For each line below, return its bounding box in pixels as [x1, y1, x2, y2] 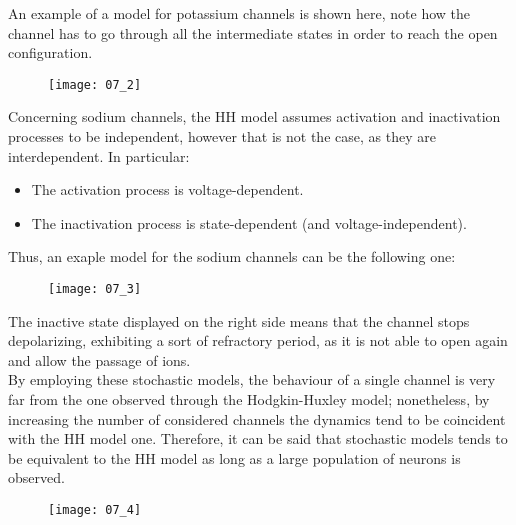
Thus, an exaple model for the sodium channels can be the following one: [8, 246, 456, 267]
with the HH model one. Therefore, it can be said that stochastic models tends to [8, 428, 508, 449]
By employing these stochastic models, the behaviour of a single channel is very [8, 369, 496, 390]
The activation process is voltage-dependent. [31, 179, 304, 200]
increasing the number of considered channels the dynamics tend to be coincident [8, 408, 506, 429]
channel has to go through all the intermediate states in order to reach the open [8, 22, 498, 43]
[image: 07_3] [48, 282, 142, 296]
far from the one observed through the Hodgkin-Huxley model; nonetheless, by [8, 389, 490, 410]
